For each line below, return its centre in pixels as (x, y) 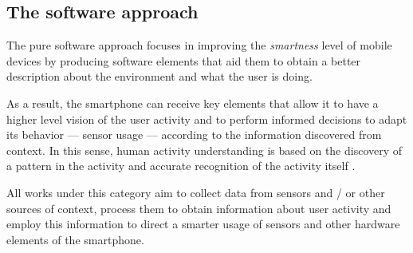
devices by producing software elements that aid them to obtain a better (184, 60)
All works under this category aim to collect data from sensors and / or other (196, 192)
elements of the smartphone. (75, 239)
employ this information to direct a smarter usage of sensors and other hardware (203, 224)
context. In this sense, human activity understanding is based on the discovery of (205, 150)
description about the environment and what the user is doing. (159, 76)
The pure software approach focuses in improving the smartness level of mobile (199, 45)
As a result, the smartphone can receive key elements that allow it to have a (193, 103)
